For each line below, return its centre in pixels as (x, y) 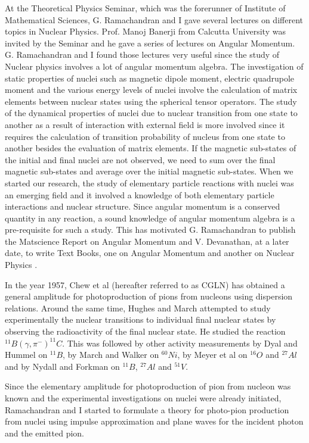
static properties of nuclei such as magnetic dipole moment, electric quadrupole (150, 78)
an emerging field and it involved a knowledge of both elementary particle (140, 194)
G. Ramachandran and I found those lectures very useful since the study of (142, 54)
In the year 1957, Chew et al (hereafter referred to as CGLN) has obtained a (145, 284)
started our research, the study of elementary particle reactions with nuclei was (149, 182)
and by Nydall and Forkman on (62, 366)
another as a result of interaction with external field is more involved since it (145, 124)
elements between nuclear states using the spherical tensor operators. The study (151, 101)
